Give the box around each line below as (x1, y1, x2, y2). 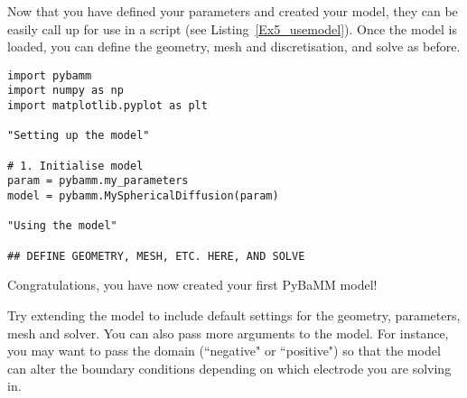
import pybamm (7, 69, 92, 82)
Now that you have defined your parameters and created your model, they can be (7, 2, 458, 20)
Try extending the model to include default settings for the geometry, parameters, (7, 305, 461, 324)
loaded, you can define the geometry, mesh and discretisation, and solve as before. (7, 37, 461, 56)
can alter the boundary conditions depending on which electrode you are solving (7, 358, 452, 377)
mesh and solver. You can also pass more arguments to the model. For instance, (7, 323, 449, 342)
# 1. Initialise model (7, 159, 144, 172)
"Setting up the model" (7, 129, 150, 143)
